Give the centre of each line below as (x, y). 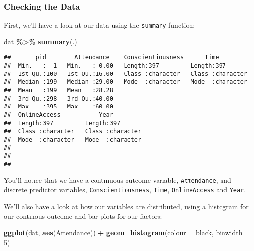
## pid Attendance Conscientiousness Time (111, 57)
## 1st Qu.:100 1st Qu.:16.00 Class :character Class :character (126, 74)
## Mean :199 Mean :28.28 (59, 90)
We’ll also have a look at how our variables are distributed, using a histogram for (126, 206)
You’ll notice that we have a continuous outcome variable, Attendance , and (118, 180)
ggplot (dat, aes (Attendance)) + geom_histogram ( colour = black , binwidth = (127, 233)
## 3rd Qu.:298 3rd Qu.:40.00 (59, 98)
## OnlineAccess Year (59, 115)
